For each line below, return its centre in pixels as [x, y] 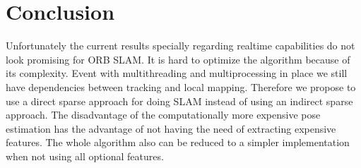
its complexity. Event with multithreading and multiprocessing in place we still [177, 73]
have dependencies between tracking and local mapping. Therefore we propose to [181, 86]
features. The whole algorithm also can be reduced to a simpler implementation [178, 142]
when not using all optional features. [85, 156]
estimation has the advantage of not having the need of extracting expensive [171, 128]
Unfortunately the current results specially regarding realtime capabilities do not [180, 46]
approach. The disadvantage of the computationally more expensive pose [163, 115]
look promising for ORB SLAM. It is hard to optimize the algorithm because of [178, 59]
